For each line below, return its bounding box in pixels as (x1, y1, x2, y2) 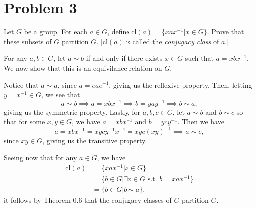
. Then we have (177, 116, 224, 127)
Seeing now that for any (4, 152, 77, 163)
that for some (4, 116, 45, 127)
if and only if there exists (86, 53, 163, 63)
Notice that (4, 79, 39, 90)
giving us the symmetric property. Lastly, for (4, 106, 140, 117)
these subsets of (4, 36, 52, 46)
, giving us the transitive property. (42, 135, 147, 146)
